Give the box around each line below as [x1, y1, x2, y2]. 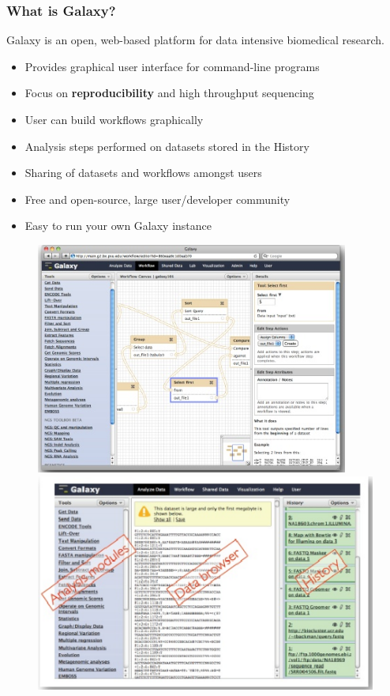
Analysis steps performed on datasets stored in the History [24, 137, 309, 154]
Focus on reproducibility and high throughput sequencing [24, 85, 314, 101]
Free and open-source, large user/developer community [24, 190, 291, 207]
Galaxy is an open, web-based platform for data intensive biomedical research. [6, 32, 384, 48]
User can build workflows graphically [24, 111, 204, 127]
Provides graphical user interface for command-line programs [24, 58, 320, 74]
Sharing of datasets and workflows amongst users [24, 164, 262, 181]
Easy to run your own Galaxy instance [24, 217, 212, 234]
